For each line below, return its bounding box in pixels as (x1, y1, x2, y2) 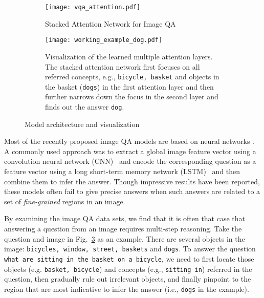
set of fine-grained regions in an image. (4, 196, 125, 206)
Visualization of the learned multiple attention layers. (45, 51, 213, 61)
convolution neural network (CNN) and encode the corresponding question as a (4, 156, 256, 166)
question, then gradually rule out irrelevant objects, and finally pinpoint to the (4, 273, 251, 284)
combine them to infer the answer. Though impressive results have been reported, (4, 176, 260, 186)
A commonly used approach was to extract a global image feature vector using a (4, 145, 256, 156)
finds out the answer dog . (45, 101, 124, 112)
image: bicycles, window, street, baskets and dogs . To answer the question (4, 243, 256, 254)
